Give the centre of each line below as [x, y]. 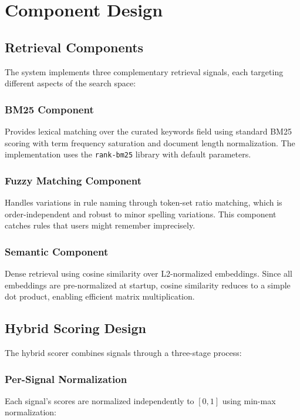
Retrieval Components [74, 47]
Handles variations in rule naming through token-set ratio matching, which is [144, 202]
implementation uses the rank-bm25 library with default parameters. [128, 154]
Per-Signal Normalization [66, 379]
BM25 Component [49, 109]
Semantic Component [57, 251]
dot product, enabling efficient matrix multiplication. [100, 296]
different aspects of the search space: [70, 83]
